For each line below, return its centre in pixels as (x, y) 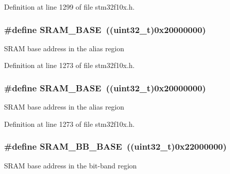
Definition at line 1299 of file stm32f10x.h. (69, 7)
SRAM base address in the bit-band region (70, 165)
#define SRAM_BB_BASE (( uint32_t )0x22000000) (116, 146)
